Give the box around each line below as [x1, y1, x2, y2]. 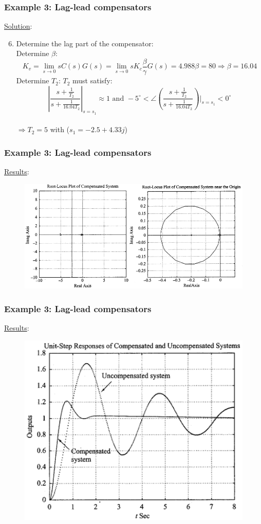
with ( [50, 124, 70, 135]
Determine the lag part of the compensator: [16, 38, 154, 48]
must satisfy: [72, 75, 113, 86]
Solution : [4, 21, 32, 31]
